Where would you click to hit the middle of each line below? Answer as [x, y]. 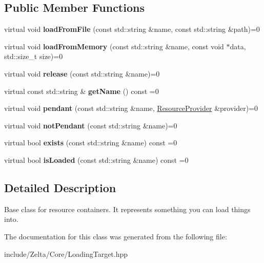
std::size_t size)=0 [34, 56]
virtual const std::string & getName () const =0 [82, 91]
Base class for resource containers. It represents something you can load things [127, 209]
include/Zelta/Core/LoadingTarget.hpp [66, 253]
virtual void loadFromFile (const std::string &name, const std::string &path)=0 [132, 29]
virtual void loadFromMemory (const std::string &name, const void [114, 46]
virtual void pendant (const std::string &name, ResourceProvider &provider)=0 [131, 108]
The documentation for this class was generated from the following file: [116, 236]
